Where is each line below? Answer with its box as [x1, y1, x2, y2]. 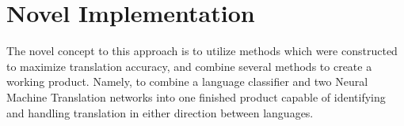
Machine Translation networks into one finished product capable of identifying [6, 88, 386, 105]
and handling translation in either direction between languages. [6, 104, 314, 120]
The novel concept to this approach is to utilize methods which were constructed [6, 43, 398, 59]
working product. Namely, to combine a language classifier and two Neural [6, 73, 368, 90]
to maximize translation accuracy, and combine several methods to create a [6, 57, 372, 74]
